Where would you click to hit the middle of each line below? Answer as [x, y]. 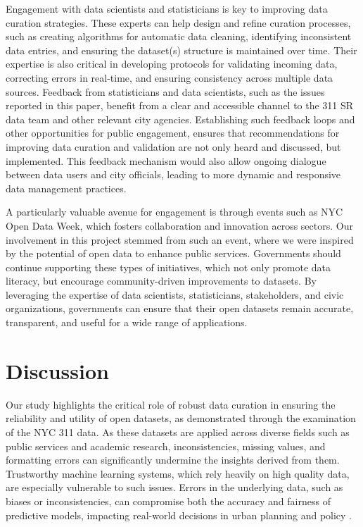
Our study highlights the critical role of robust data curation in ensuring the [171, 404]
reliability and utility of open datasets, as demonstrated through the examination [181, 418]
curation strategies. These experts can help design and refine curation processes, [178, 22]
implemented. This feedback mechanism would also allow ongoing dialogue [166, 160]
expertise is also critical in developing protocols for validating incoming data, [172, 64]
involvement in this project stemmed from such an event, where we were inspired [180, 239]
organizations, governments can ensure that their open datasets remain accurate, [180, 308]
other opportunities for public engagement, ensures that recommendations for [173, 133]
